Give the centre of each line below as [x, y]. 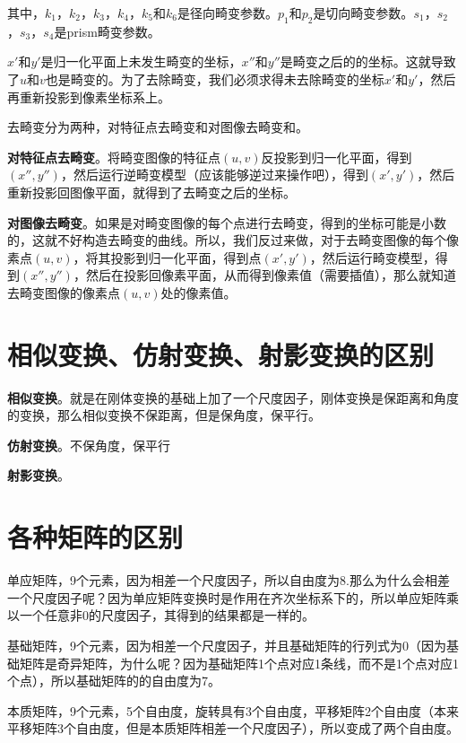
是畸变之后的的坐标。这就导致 [368, 61]
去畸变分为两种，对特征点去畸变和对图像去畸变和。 [158, 127]
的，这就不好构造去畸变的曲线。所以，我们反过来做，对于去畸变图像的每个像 [233, 240]
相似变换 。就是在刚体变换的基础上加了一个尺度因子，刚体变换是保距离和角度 [233, 397]
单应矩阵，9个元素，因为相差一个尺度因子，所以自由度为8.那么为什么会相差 [229, 580]
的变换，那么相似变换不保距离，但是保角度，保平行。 [164, 415]
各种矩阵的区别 [95, 537]
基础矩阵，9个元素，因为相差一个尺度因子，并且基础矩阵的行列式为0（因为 [227, 645]
